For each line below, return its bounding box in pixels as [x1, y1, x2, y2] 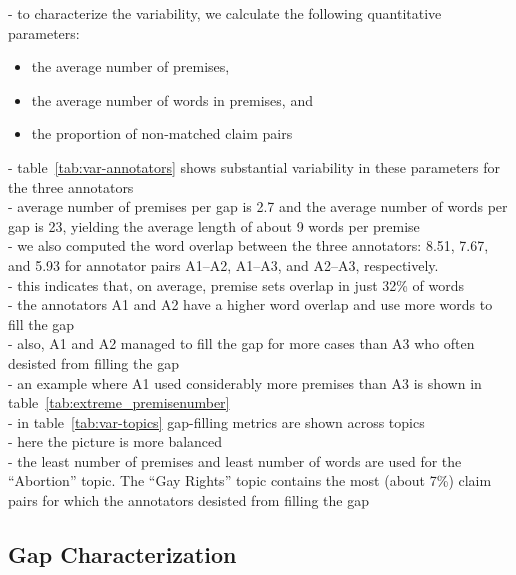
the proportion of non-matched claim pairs [31, 123, 293, 144]
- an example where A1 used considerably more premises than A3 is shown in [8, 372, 482, 393]
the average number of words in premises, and [31, 89, 313, 110]
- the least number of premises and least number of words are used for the [8, 450, 462, 471]
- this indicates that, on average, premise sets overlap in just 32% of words [8, 274, 465, 295]
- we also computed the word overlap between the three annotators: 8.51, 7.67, [8, 235, 489, 256]
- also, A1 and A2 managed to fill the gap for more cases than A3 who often [8, 333, 475, 354]
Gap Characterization [8, 539, 237, 570]
